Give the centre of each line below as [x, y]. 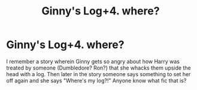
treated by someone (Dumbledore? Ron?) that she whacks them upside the [99, 68]
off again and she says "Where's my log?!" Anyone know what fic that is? [96, 80]
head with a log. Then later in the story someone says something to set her [99, 74]
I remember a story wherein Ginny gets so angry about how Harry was [93, 61]
